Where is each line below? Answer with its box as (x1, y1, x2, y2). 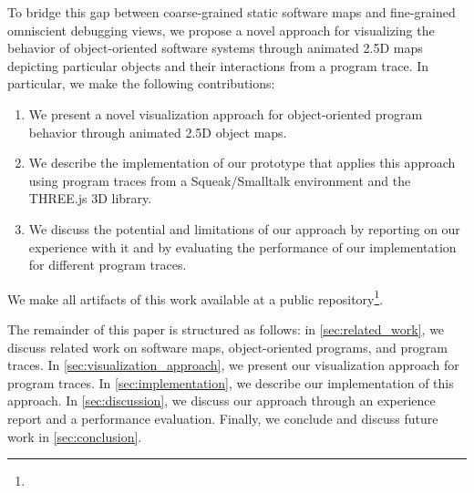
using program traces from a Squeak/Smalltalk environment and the (28, 170, 411, 190)
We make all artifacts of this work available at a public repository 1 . (7, 286, 384, 308)
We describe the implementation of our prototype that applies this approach (28, 153, 456, 172)
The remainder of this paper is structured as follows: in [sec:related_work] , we (7, 319, 445, 338)
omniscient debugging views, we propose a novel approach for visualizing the (7, 20, 435, 39)
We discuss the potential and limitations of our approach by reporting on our (28, 219, 460, 238)
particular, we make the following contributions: (7, 74, 275, 93)
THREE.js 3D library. (28, 189, 152, 208)
